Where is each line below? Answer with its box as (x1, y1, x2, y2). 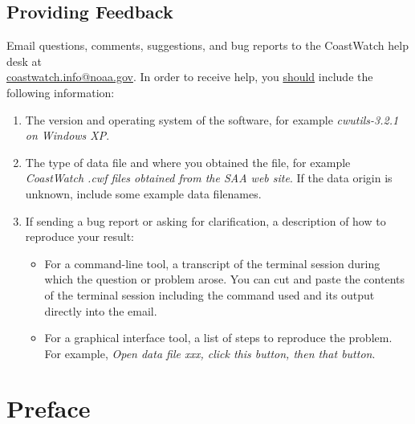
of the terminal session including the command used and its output (44, 286, 375, 303)
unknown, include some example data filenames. (25, 185, 262, 202)
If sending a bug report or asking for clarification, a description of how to (25, 212, 386, 229)
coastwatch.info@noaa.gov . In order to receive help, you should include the (6, 68, 373, 85)
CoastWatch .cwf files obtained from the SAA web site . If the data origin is (25, 169, 393, 186)
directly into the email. (44, 302, 157, 319)
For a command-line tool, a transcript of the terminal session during (44, 255, 380, 271)
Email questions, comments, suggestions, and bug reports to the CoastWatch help (6, 37, 409, 54)
